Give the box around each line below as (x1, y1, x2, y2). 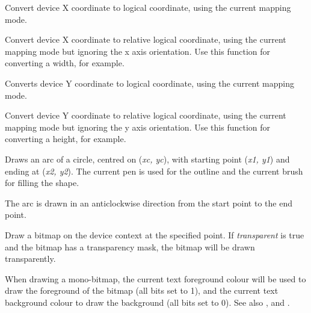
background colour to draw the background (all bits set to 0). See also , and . (5, 296, 290, 308)
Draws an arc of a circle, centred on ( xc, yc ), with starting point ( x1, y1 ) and (5, 152, 290, 165)
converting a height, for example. (5, 132, 126, 145)
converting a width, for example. (5, 57, 125, 69)
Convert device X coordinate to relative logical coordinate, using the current (5, 33, 286, 46)
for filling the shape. (5, 176, 79, 189)
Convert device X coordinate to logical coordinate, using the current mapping (5, 1, 291, 13)
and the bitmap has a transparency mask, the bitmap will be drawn (5, 240, 255, 253)
